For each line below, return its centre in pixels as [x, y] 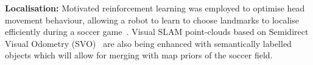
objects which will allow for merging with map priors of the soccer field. [139, 55]
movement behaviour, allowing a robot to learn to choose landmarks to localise [152, 20]
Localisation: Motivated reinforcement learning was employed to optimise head [155, 8]
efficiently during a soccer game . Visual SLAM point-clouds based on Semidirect [157, 32]
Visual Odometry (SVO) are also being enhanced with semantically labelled [148, 43]
